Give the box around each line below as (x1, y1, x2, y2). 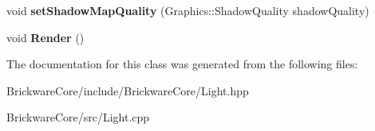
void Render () (6, 29, 85, 45)
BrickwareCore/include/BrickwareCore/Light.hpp (6, 82, 249, 98)
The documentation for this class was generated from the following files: (6, 56, 358, 72)
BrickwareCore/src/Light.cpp (6, 109, 150, 125)
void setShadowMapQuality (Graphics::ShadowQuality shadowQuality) (6, 2, 369, 18)
